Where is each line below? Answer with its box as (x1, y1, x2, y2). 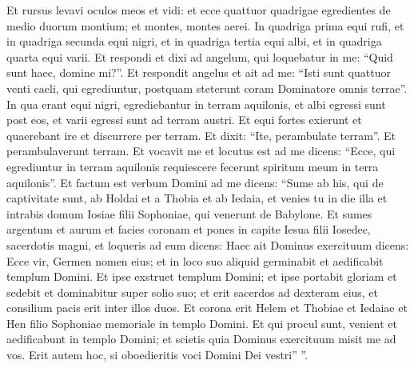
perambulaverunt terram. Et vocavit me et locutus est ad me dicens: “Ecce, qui (6, 142, 396, 159)
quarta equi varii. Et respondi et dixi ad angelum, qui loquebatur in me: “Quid (6, 48, 393, 65)
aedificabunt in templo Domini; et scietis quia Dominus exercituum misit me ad (6, 330, 396, 347)
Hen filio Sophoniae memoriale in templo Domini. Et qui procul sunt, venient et (6, 314, 398, 331)
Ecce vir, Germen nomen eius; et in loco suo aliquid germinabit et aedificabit (6, 252, 384, 269)
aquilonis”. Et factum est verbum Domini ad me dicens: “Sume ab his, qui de (6, 174, 384, 190)
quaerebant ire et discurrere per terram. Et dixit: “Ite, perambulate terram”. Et (6, 126, 396, 143)
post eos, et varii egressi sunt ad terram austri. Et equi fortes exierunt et (6, 111, 362, 128)
